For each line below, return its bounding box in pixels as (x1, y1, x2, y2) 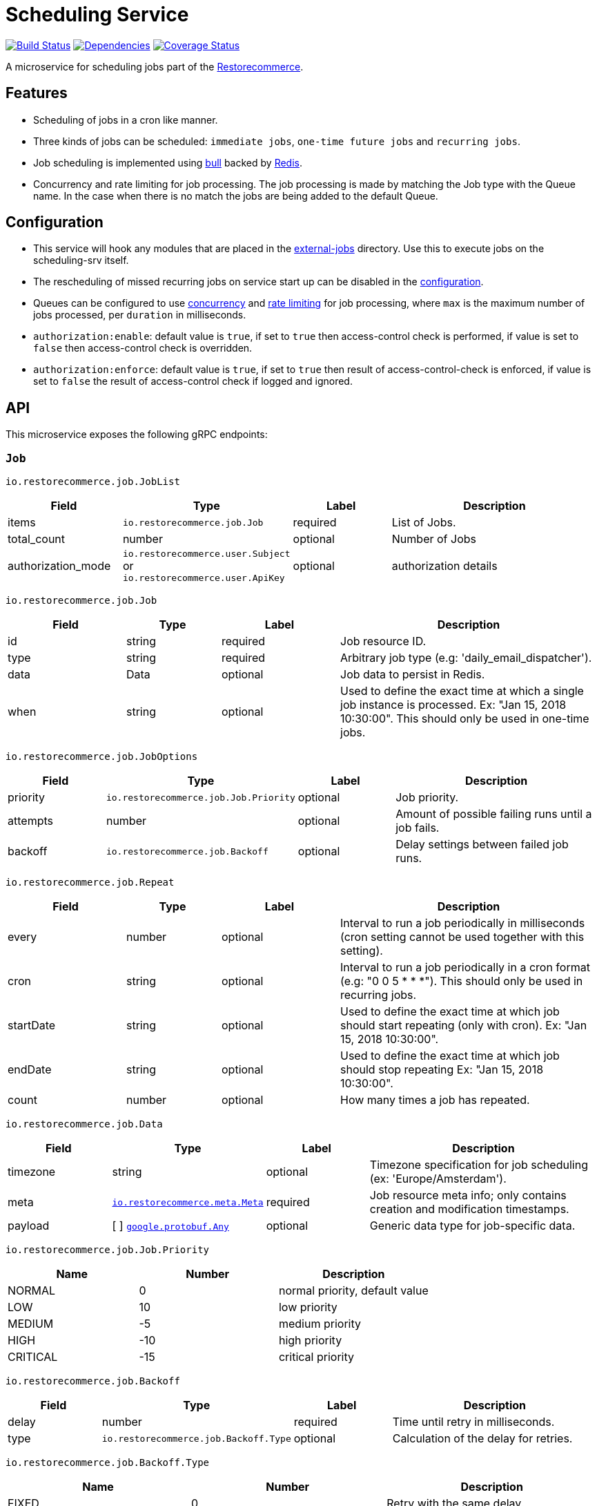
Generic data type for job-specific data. (369, 1219, 576, 1233)
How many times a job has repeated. (340, 1093, 530, 1107)
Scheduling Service (6, 3, 189, 26)
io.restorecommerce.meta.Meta (112, 1197, 264, 1208)
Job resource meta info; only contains (369, 1188, 567, 1203)
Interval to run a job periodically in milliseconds (340, 916, 585, 931)
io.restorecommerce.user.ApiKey (122, 573, 285, 584)
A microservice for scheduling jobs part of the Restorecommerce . (6, 60, 304, 73)
